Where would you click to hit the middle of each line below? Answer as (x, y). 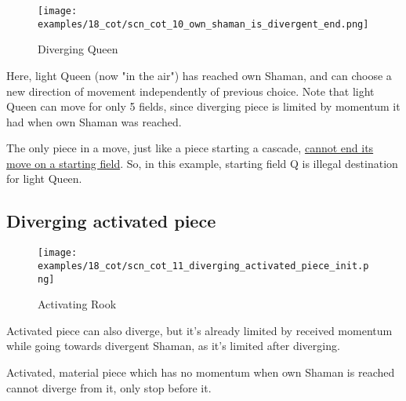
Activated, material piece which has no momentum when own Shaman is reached (201, 372)
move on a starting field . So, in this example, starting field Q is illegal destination (202, 163)
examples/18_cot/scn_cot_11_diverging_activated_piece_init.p (203, 266)
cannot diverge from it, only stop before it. (109, 387)
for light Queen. (44, 179)
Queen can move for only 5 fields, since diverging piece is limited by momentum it (203, 106)
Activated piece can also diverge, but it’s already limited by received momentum (199, 330)
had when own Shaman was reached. (94, 121)
